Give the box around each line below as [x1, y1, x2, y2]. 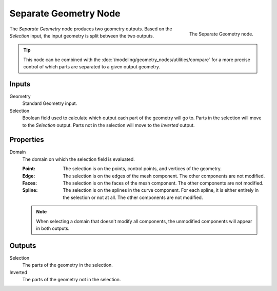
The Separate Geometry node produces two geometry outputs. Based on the [9, 26, 172, 32]
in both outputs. [36, 225, 70, 231]
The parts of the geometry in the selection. [22, 262, 113, 268]
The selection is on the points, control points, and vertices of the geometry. [63, 166, 222, 172]
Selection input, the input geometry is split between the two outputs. [9, 32, 154, 39]
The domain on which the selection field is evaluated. [22, 156, 135, 162]
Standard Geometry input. [22, 100, 77, 106]
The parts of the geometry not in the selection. [22, 277, 121, 283]
